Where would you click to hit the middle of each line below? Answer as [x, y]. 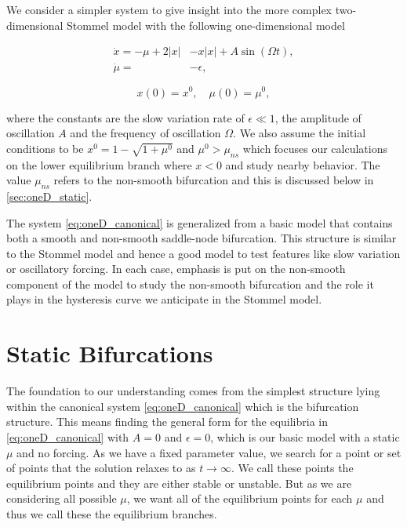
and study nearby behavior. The [303, 164]
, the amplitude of [318, 117]
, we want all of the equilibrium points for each [240, 498]
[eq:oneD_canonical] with [68, 436]
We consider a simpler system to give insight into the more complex [169, 9]
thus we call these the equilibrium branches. [112, 513]
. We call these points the [292, 468]
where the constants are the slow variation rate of [125, 117]
